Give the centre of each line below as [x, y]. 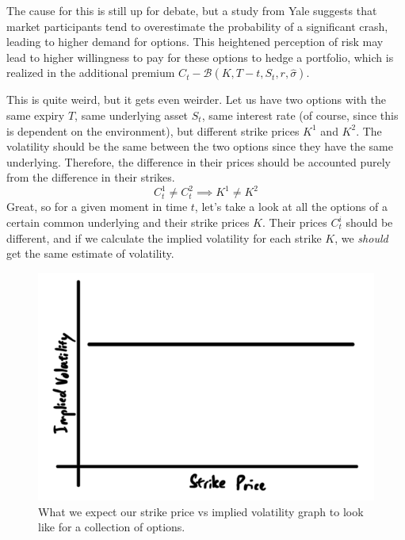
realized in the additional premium [91, 73]
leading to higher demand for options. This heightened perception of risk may [195, 42]
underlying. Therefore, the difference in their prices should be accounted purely [199, 161]
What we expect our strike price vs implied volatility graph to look [201, 511]
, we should [361, 237]
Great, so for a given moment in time [97, 207]
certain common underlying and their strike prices [128, 222]
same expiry [36, 115]
